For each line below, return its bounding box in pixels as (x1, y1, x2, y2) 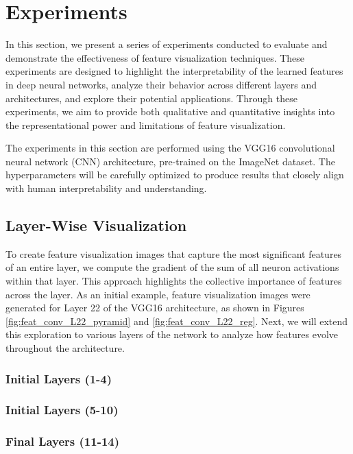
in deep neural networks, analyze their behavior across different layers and (5, 77, 317, 91)
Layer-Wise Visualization (5, 215, 187, 236)
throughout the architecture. (5, 341, 125, 355)
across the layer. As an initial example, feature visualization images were (5, 287, 311, 301)
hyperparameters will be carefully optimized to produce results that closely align (5, 167, 344, 182)
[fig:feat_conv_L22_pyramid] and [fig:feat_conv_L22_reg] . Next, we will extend (5, 313, 348, 328)
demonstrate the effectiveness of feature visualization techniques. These (5, 50, 305, 64)
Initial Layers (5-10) (5, 401, 119, 418)
